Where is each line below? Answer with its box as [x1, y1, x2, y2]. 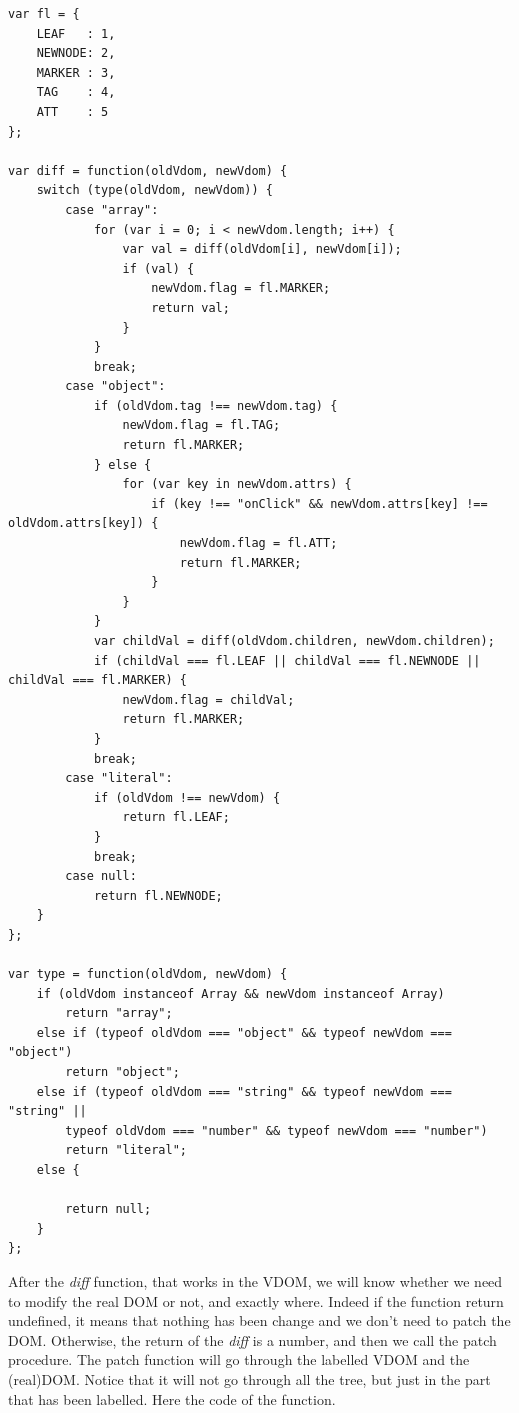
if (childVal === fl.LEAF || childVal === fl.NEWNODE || [93, 653, 481, 668]
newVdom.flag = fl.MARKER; [151, 281, 331, 296]
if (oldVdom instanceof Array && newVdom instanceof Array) [36, 986, 445, 1001]
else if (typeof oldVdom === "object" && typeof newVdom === [36, 1025, 452, 1040]
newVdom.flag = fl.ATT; [179, 536, 338, 551]
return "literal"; [65, 1143, 187, 1158]
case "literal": [65, 771, 173, 786]
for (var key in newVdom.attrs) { [122, 477, 352, 492]
